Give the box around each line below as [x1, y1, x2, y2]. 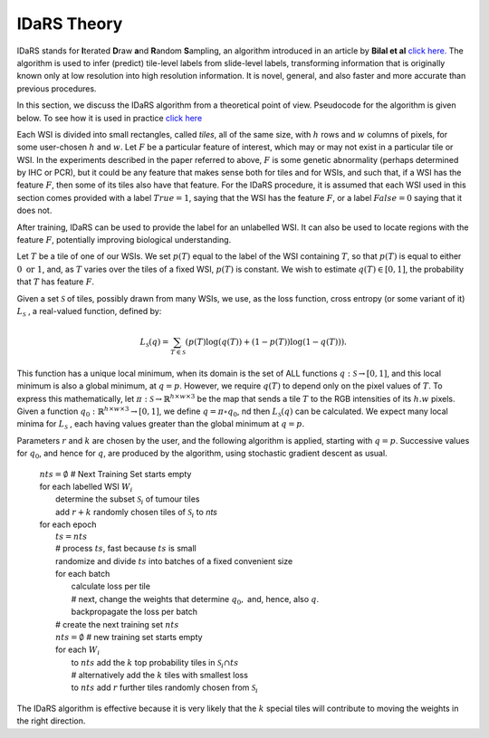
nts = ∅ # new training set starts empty [55, 631, 203, 642]
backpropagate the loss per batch [71, 607, 198, 618]
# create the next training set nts [55, 618, 179, 629]
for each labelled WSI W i [39, 481, 133, 494]
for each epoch [39, 519, 97, 530]
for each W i [55, 644, 101, 657]
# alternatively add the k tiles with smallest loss [71, 670, 249, 681]
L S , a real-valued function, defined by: [16, 305, 162, 318]
